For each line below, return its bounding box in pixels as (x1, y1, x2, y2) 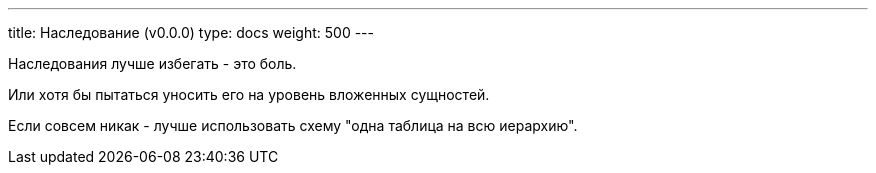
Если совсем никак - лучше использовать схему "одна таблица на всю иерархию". (8, 117, 578, 134)
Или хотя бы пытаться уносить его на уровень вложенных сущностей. (8, 86, 490, 103)
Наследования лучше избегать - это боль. (8, 55, 297, 72)
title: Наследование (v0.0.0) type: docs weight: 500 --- (8, 24, 374, 41)
